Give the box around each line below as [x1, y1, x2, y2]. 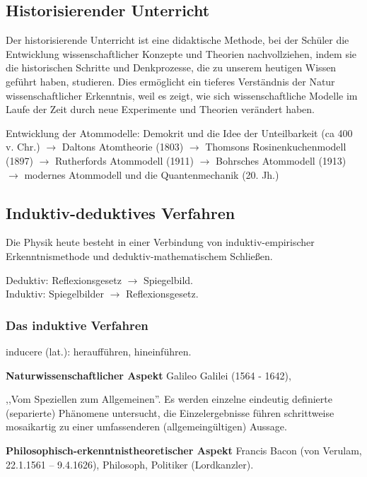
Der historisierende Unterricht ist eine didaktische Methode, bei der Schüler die [6, 33, 349, 47]
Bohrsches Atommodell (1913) [215, 153, 346, 167]
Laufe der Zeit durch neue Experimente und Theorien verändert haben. [6, 102, 315, 117]
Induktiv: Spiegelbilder [6, 286, 104, 301]
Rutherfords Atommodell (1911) [54, 153, 194, 167]
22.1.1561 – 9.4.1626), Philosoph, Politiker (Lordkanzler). [6, 457, 254, 471]
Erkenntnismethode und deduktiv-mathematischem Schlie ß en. [6, 248, 273, 263]
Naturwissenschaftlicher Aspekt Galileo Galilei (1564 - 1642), [6, 367, 291, 382]
